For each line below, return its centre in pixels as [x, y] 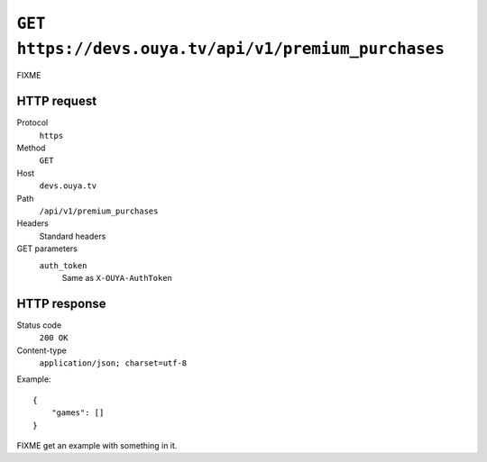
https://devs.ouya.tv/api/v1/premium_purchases [231, 49]
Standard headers [73, 236]
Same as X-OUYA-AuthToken [117, 277]
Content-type [41, 350]
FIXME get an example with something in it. [97, 445]
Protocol [32, 122]
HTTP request [57, 101]
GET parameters [47, 249]
